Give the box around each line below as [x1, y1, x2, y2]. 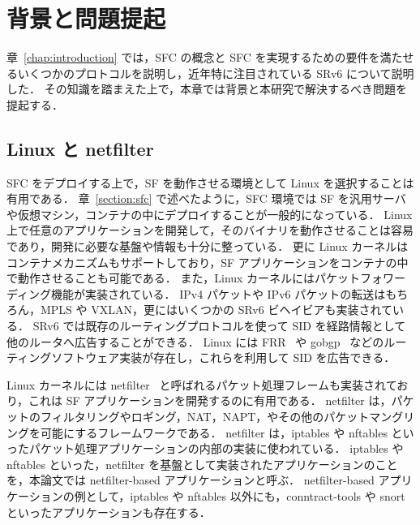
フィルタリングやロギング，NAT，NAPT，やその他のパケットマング [40, 408, 404, 425]
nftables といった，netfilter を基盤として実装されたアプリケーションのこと [6, 455, 398, 472]
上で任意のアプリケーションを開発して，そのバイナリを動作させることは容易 [6, 222, 414, 239]
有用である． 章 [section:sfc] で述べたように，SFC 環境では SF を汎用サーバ [6, 190, 406, 207]
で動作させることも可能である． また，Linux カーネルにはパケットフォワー [6, 269, 406, 286]
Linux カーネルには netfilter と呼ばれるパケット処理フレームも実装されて [6, 376, 397, 393]
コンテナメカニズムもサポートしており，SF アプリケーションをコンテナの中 [6, 253, 409, 270]
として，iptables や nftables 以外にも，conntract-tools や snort [85, 487, 405, 504]
